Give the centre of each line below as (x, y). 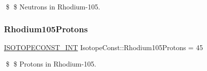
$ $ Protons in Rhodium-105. (51, 64)
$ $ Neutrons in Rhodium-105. (53, 6)
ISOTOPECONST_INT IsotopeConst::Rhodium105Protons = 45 (103, 47)
